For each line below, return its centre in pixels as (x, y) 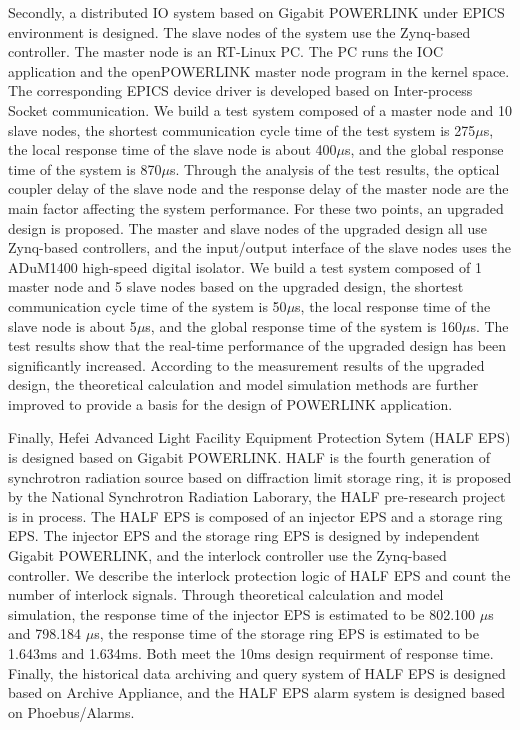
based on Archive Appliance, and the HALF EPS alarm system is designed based (257, 692)
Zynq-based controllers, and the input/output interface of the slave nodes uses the (260, 247)
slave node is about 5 (72, 325)
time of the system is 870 (85, 168)
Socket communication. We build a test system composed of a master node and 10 (260, 109)
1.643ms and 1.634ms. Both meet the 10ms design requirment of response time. (251, 653)
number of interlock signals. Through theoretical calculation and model (226, 594)
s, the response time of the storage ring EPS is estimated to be (287, 633)
